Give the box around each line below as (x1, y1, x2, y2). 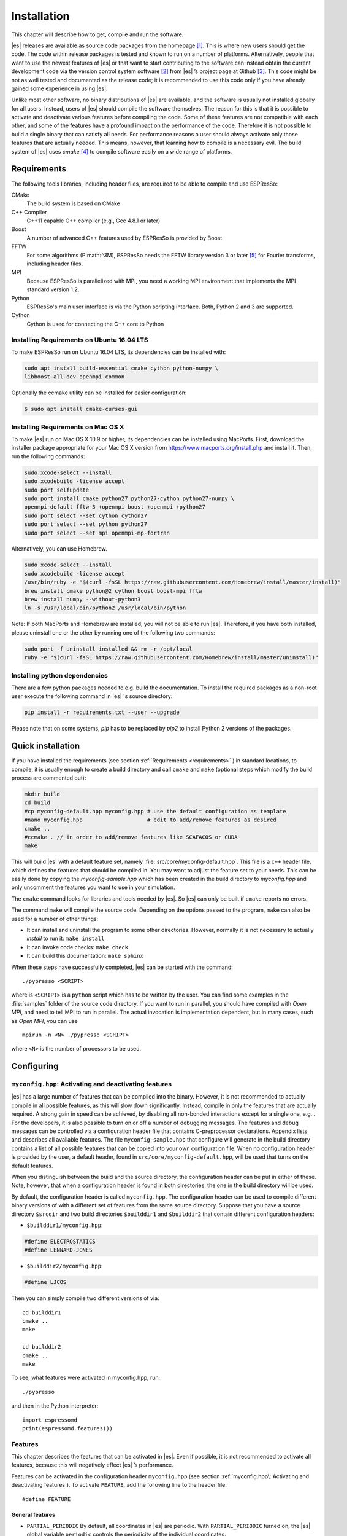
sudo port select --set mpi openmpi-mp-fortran (24, 529, 170, 536)
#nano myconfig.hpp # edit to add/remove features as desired (24, 817, 277, 823)
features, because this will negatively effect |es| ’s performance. (11, 1461, 174, 1468)
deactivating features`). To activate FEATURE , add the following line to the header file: (11, 1481, 227, 1489)
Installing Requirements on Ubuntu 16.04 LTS (11, 335, 148, 344)
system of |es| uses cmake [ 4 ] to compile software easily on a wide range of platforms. (11, 147, 232, 155)
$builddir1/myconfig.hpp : (26, 1221, 103, 1229)
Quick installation (11, 741, 80, 751)
